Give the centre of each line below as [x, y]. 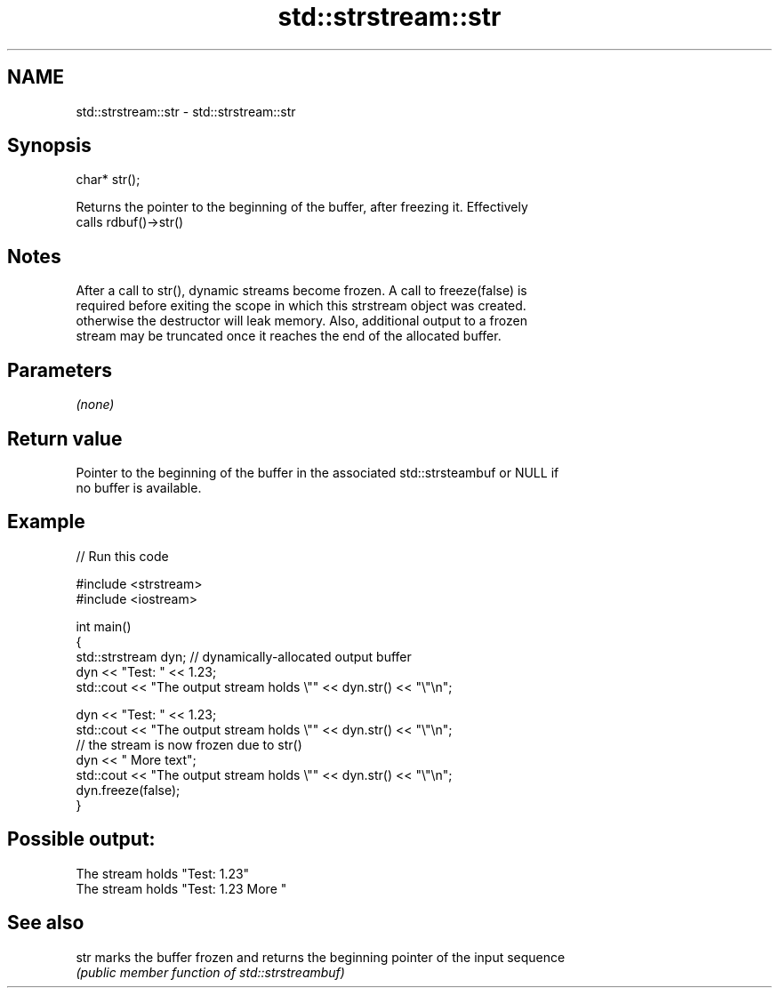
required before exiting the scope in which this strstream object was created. [301, 306]
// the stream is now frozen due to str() [189, 744]
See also [46, 923]
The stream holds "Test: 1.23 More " [181, 888]
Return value [65, 438]
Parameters [60, 370]
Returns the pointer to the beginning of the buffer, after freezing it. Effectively [302, 207]
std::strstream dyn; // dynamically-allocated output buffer [244, 656]
